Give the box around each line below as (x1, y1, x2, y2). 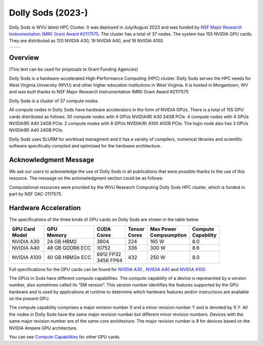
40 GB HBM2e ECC (47, 254, 92, 260)
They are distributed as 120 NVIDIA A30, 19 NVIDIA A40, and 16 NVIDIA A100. (9, 38, 164, 44)
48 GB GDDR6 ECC (47, 244, 91, 251)
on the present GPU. (9, 296, 50, 302)
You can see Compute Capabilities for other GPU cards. (9, 334, 121, 340)
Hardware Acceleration (9, 204, 81, 212)
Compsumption (150, 232, 187, 238)
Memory (47, 232, 67, 238)
